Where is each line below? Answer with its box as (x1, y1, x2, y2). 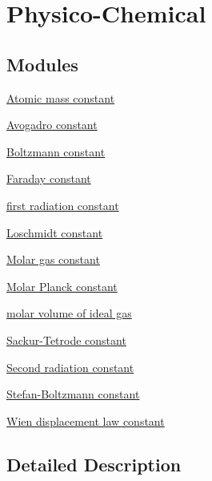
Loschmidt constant (6, 224, 103, 240)
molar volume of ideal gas (6, 305, 132, 321)
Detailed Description (6, 451, 182, 476)
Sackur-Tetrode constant (6, 331, 126, 348)
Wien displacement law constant (6, 412, 165, 429)
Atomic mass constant (6, 89, 115, 106)
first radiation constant (6, 196, 119, 213)
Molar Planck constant (6, 277, 118, 294)
